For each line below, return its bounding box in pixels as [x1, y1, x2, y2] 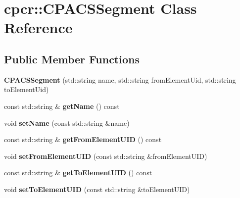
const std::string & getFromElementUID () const [4, 134, 162, 145]
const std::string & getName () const [4, 100, 120, 111]
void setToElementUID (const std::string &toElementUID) [4, 184, 190, 194]
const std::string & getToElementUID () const [4, 167, 152, 178]
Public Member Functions [4, 51, 140, 66]
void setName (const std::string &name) [4, 117, 130, 128]
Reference [4, 17, 73, 38]
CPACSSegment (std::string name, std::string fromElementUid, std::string [4, 74, 236, 85]
